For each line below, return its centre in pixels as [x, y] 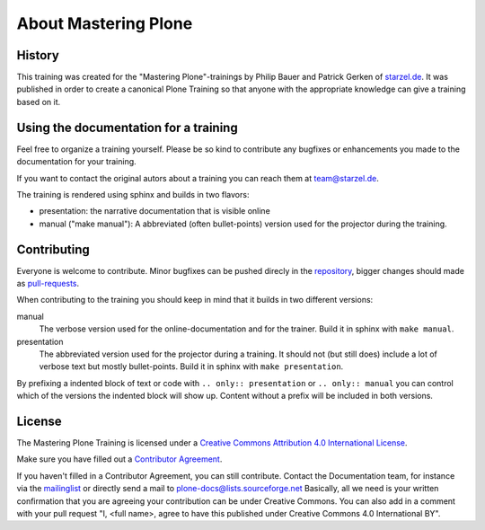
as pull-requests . [48, 283]
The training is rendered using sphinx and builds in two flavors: [133, 194]
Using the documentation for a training [127, 127]
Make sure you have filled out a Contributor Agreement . [119, 459]
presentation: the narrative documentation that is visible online [155, 211]
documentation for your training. [76, 162]
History [38, 55]
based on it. [39, 102]
